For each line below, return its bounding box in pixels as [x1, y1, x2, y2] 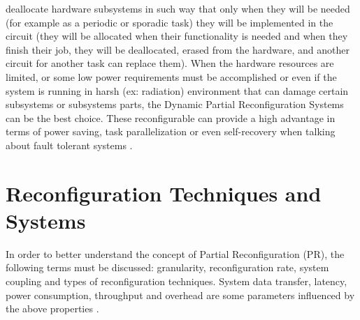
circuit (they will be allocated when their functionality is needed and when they [6, 29, 348, 43]
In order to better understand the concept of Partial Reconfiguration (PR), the [6, 246, 345, 261]
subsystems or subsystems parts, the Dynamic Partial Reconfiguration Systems [6, 97, 344, 112]
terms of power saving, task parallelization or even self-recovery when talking [6, 124, 336, 139]
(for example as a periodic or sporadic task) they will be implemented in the [6, 15, 333, 29]
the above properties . [6, 301, 99, 316]
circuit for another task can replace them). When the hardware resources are [6, 56, 334, 70]
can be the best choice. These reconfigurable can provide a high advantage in [6, 110, 336, 125]
